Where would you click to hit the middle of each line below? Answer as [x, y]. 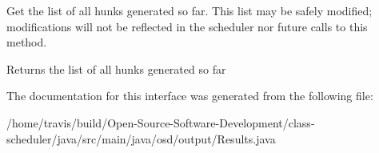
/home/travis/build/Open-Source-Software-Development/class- [161, 122]
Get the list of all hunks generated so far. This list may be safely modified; [189, 10]
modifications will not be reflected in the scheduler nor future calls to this [187, 26]
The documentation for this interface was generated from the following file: [190, 96]
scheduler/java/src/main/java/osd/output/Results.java [141, 138]
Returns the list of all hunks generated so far [116, 68]
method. [27, 42]
